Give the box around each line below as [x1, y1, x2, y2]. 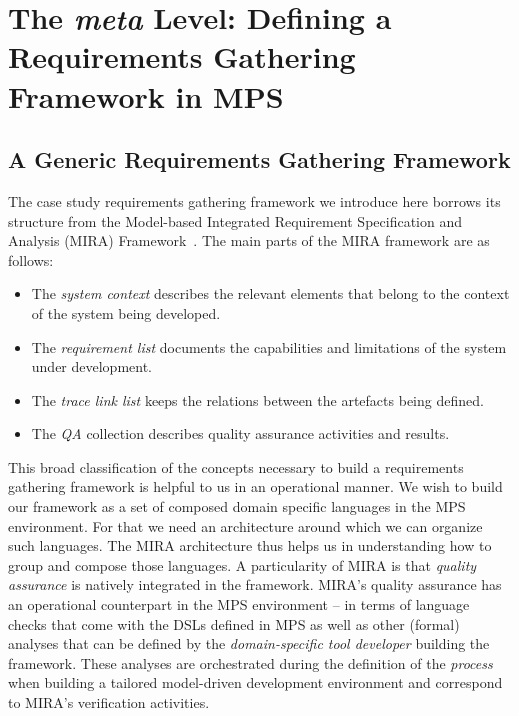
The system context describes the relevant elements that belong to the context [31, 283, 510, 304]
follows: [8, 249, 54, 270]
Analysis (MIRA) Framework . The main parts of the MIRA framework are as [8, 230, 490, 251]
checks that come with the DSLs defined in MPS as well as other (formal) [8, 613, 460, 634]
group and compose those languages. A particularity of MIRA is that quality [8, 554, 477, 575]
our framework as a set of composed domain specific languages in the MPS [8, 496, 466, 517]
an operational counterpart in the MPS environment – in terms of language [8, 594, 470, 615]
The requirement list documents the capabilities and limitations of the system [31, 336, 507, 357]
